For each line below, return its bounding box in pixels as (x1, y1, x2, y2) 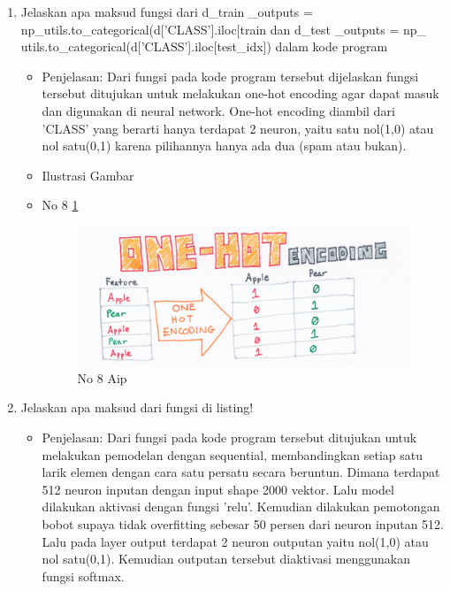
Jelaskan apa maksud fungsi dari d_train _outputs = (20, 3, 313, 20)
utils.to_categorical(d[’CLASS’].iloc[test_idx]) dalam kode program (20, 37, 388, 56)
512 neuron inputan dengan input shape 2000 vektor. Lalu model (42, 480, 394, 498)
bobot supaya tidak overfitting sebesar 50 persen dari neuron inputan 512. (42, 515, 444, 533)
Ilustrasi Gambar (42, 165, 134, 184)
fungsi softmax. (42, 566, 125, 585)
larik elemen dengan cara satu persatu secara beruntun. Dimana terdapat (42, 463, 440, 481)
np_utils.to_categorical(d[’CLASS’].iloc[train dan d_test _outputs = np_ (20, 19, 427, 38)
